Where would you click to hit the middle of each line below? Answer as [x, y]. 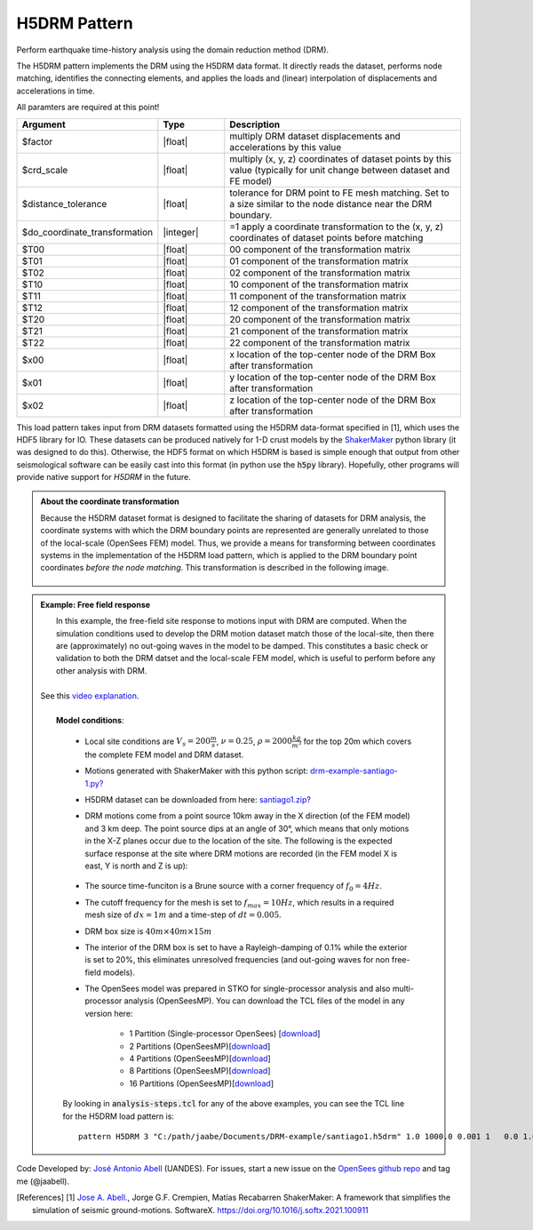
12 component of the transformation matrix [319, 307]
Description [255, 124]
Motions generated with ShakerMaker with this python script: [196, 771]
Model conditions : [90, 721]
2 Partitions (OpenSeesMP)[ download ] [200, 1046]
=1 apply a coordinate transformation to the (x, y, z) [337, 227]
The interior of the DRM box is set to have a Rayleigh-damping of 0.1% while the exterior [246, 947]
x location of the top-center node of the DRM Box [333, 354]
